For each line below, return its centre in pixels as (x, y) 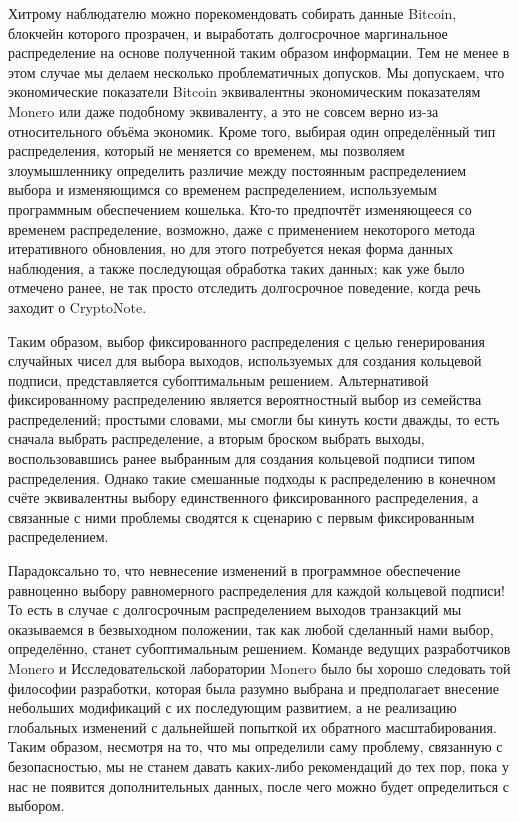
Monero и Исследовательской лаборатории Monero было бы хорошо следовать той (259, 668)
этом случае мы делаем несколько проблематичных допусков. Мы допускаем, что (256, 71)
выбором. (36, 805)
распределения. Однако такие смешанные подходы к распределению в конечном (252, 477)
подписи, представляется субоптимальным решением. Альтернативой (218, 379)
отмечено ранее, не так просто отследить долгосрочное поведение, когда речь (244, 287)
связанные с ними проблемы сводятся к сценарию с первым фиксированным (241, 516)
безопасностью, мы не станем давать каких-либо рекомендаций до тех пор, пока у (258, 765)
